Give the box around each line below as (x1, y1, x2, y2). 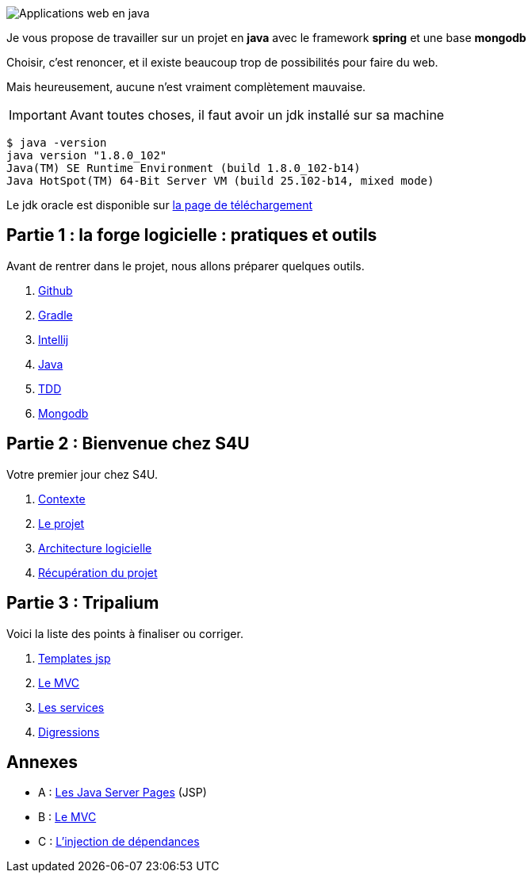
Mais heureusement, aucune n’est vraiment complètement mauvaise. (6, 80, 366, 94)
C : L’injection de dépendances (38, 835, 200, 849)
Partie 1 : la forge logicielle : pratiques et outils (6, 225, 377, 246)
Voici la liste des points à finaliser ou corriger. (6, 626, 243, 640)
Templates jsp (38, 651, 111, 665)
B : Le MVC (38, 810, 97, 824)
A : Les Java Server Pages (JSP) (38, 785, 207, 800)
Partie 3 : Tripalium (6, 593, 159, 613)
